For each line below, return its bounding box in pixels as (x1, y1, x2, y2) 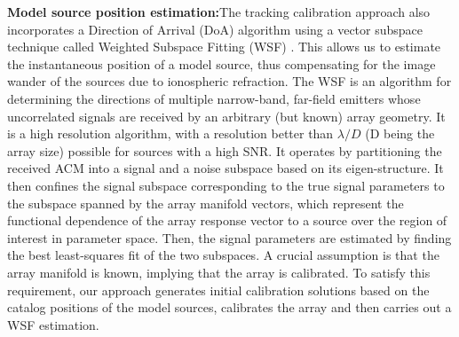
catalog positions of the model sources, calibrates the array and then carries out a (7, 298, 452, 317)
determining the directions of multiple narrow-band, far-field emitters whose (7, 89, 421, 107)
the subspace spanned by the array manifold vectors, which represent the (7, 193, 404, 212)
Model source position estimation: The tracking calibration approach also (7, 3, 431, 20)
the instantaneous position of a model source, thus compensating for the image (7, 54, 436, 73)
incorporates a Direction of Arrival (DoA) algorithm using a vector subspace (7, 20, 423, 38)
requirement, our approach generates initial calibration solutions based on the (7, 280, 430, 299)
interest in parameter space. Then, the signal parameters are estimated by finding (7, 228, 452, 247)
